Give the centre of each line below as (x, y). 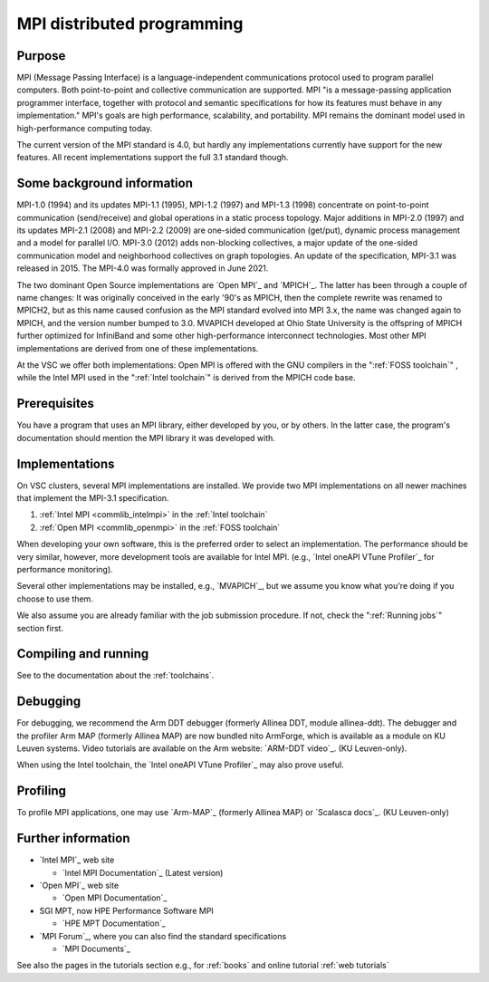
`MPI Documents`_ (96, 949)
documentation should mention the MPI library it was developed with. (146, 438)
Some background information (105, 183)
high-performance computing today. (85, 128)
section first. (40, 628)
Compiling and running (83, 654)
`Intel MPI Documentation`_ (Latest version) (143, 872)
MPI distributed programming (130, 24)
